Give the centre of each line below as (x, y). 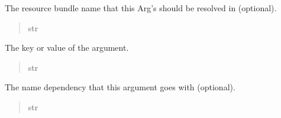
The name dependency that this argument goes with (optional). (120, 87)
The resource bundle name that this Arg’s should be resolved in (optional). (141, 8)
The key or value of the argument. (67, 47)
